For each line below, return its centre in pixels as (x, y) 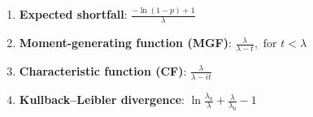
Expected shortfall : (73, 14)
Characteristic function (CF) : (103, 70)
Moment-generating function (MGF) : (125, 43)
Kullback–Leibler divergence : (102, 100)
